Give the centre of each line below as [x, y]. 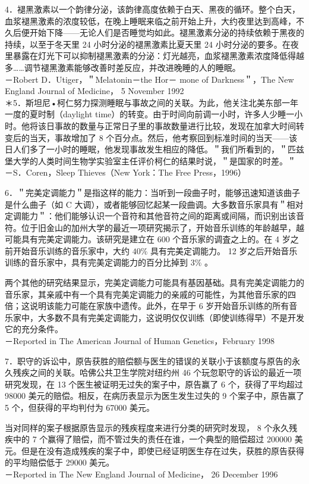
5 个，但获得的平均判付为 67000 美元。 [80, 407]
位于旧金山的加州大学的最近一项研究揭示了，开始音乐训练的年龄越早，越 [163, 227]
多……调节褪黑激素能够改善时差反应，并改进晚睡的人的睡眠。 [123, 67]
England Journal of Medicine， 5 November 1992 [94, 91]
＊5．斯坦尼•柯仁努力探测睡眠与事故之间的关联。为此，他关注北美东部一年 [152, 102]
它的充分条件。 [34, 329]
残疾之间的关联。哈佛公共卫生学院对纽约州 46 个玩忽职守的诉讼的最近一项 [157, 372]
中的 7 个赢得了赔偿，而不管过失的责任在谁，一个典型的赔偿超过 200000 [152, 439]
